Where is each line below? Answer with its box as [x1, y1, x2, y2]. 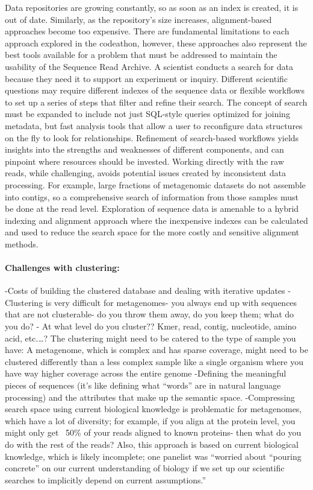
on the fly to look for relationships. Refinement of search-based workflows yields [5, 131, 299, 144]
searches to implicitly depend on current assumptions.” [5, 473, 206, 486]
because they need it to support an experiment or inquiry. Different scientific [5, 72, 288, 84]
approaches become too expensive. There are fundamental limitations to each [5, 25, 290, 37]
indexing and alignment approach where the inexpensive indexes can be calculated [5, 214, 308, 226]
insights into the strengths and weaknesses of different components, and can [5, 143, 284, 156]
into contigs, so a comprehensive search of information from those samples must [5, 190, 299, 203]
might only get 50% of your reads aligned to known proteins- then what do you [5, 426, 302, 439]
